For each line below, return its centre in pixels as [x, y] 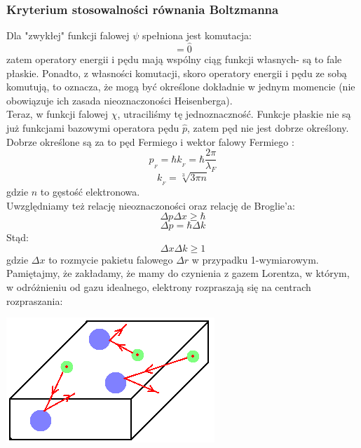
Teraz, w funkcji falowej [57, 114]
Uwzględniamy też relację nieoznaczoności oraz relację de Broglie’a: [151, 205]
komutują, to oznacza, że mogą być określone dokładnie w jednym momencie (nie [181, 87]
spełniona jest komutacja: [197, 35]
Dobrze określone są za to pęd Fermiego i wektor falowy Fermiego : [150, 141]
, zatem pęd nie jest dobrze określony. [268, 128]
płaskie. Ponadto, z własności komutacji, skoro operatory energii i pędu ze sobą [177, 73]
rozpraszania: [35, 300]
